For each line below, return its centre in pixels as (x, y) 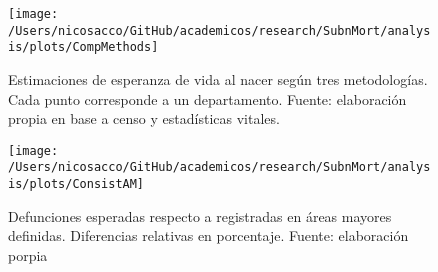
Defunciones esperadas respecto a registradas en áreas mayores (200, 215)
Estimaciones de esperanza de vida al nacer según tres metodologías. (218, 78)
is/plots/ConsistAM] (76, 184)
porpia (28, 254)
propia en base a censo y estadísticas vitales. (144, 118)
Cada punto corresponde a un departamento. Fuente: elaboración (207, 98)
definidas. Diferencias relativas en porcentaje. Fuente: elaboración (208, 235)
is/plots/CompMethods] (83, 47)
